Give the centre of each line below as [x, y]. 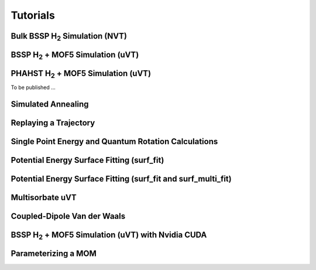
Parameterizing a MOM [54, 254]
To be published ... [33, 87]
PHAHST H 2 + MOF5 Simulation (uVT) [81, 74]
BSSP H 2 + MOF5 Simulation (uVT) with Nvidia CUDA [109, 236]
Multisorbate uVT [44, 197]
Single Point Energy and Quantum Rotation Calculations [114, 141]
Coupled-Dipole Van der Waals [68, 216]
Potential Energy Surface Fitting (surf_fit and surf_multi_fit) [121, 179]
